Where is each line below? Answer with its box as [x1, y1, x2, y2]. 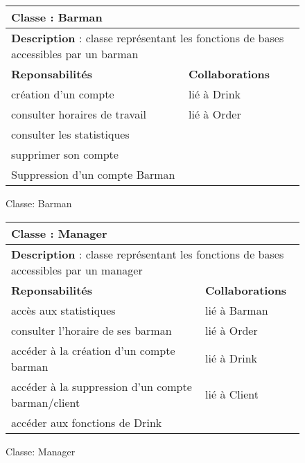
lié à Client [205, 386, 259, 403]
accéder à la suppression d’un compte [11, 378, 192, 394]
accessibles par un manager [11, 261, 143, 278]
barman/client [11, 394, 80, 410]
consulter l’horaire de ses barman [11, 322, 172, 338]
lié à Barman [205, 302, 268, 318]
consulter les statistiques [11, 126, 130, 142]
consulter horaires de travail [11, 106, 147, 122]
